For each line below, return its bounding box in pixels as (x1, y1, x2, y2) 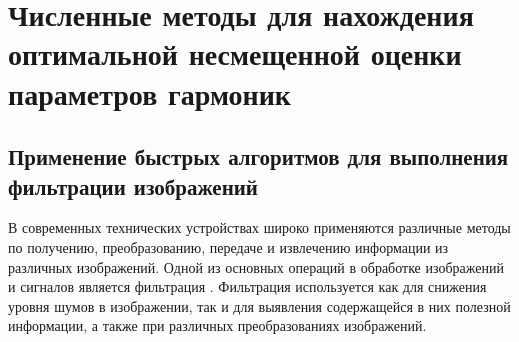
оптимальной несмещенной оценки (8, 33, 462, 74)
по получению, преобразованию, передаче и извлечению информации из (8, 236, 449, 257)
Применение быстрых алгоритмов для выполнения (8, 141, 509, 172)
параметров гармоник (8, 72, 291, 113)
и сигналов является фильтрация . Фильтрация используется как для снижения (8, 276, 487, 297)
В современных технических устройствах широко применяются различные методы (8, 217, 511, 238)
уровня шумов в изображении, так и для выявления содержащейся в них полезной (8, 295, 511, 316)
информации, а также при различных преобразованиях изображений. (8, 315, 427, 336)
